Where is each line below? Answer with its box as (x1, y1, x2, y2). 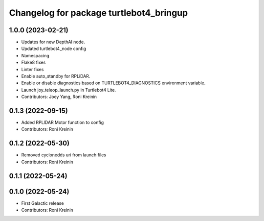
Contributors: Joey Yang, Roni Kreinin (21, 94, 97, 100)
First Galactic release (21, 200, 64, 206)
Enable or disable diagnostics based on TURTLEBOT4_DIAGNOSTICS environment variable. (21, 80, 206, 86)
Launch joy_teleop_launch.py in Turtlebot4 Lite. (21, 87, 116, 93)
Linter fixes (21, 66, 44, 72)
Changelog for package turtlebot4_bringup (9, 7, 188, 18)
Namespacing (21, 52, 50, 58)
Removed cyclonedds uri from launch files (21, 152, 106, 158)
